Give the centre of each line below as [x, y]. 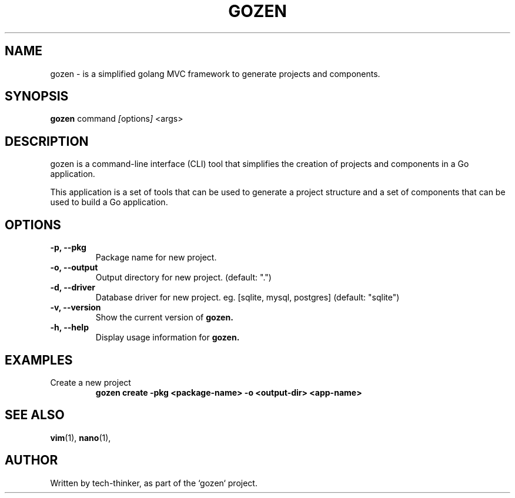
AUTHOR [31, 460]
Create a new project [91, 382]
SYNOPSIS [37, 96]
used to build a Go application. [109, 202]
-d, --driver [73, 288]
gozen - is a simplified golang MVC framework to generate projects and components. [215, 73]
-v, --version [76, 308]
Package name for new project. [156, 258]
